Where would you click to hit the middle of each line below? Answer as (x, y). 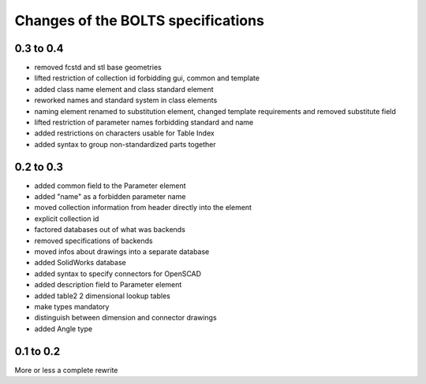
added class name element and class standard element (124, 89)
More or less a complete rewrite (66, 370)
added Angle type (64, 329)
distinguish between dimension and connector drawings (125, 318)
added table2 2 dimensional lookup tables (103, 296)
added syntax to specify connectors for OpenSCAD (118, 273)
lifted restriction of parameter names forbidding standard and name (144, 123)
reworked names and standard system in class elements (126, 100)
